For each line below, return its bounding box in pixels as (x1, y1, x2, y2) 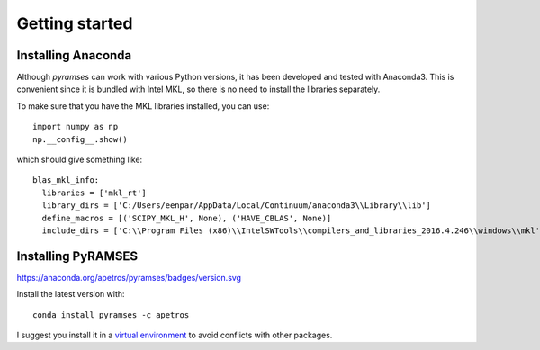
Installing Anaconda (16, 48, 132, 63)
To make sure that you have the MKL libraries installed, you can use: (16, 100, 270, 112)
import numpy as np (32, 121, 119, 132)
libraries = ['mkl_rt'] (41, 187, 148, 198)
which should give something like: (16, 154, 143, 166)
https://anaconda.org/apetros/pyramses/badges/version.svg (16, 272, 242, 283)
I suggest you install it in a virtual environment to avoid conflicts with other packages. (16, 329, 333, 341)
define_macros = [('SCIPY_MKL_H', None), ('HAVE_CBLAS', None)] (41, 212, 332, 223)
